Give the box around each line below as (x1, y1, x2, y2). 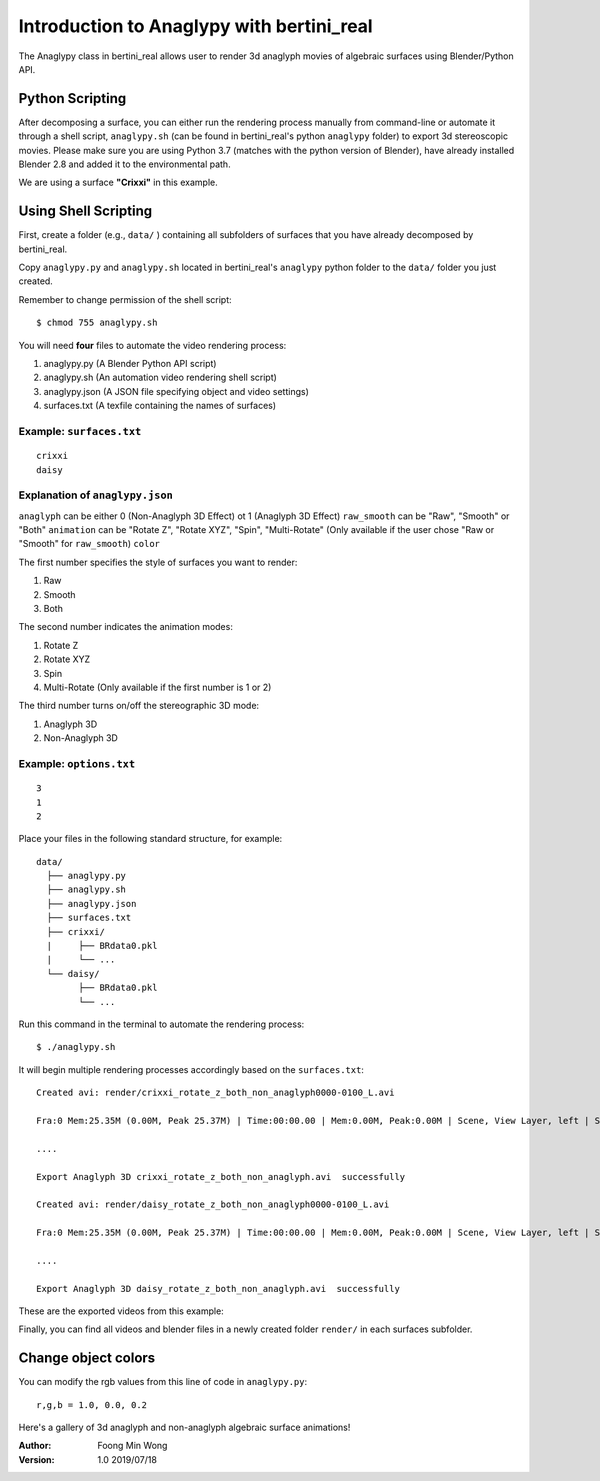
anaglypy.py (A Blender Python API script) (43, 358, 217, 370)
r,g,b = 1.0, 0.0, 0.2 (36, 1399, 148, 1410)
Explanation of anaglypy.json (18, 488, 174, 502)
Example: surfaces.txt (18, 424, 142, 438)
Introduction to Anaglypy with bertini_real (18, 15, 374, 37)
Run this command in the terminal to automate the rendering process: (18, 1018, 305, 1030)
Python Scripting (18, 90, 127, 107)
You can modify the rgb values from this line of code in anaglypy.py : (18, 1376, 308, 1388)
